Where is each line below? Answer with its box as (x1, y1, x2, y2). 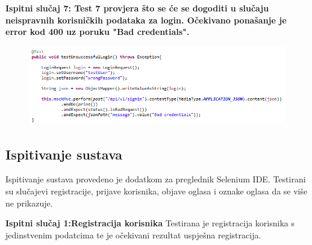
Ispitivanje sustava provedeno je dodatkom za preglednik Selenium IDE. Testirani (5, 173, 306, 185)
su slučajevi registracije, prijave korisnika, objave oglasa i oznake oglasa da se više (5, 185, 308, 197)
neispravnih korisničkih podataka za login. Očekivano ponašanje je (5, 13, 287, 26)
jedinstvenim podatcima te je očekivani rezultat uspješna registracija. (5, 228, 261, 241)
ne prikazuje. (5, 196, 53, 209)
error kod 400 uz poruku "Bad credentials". (5, 25, 190, 38)
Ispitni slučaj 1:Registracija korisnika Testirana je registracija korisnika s (5, 217, 295, 229)
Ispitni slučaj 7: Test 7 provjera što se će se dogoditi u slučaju (5, 2, 269, 14)
